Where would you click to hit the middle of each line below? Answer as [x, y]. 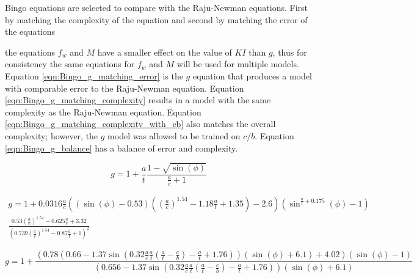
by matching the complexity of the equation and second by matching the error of [156, 19]
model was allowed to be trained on [174, 135]
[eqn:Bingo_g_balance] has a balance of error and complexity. [121, 148]
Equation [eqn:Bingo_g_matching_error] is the [94, 75]
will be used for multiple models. [238, 64]
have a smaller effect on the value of [165, 52]
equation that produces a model [252, 75]
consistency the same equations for [70, 64]
